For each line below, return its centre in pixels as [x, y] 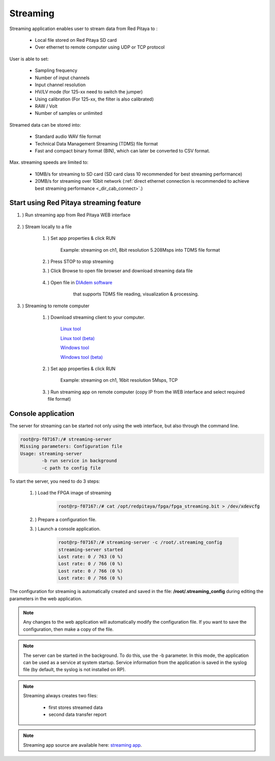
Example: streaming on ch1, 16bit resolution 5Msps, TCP [119, 380]
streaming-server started [91, 549]
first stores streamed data [76, 707]
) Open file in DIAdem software [80, 282]
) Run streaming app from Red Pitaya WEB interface [76, 215]
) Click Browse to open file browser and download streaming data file [120, 271]
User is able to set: [29, 59]
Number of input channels [62, 78]
